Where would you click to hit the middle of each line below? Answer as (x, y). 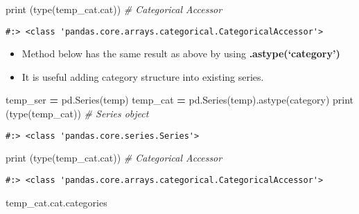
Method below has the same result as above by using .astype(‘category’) (181, 53)
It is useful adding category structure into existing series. (143, 76)
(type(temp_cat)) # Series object (77, 114)
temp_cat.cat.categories (56, 202)
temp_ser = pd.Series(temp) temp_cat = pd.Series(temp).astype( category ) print (180, 100)
